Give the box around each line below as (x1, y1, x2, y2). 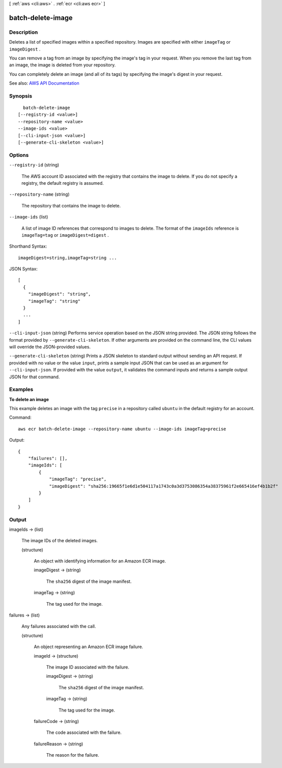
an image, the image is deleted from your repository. (9, 62, 116, 68)
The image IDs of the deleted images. (21, 538, 98, 544)
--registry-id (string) (9, 162, 59, 168)
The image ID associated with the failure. (46, 664, 129, 670)
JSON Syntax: (9, 266, 38, 272)
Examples (9, 386, 34, 393)
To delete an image (9, 396, 49, 402)
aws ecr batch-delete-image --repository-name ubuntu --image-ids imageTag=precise (18, 426, 227, 432)
